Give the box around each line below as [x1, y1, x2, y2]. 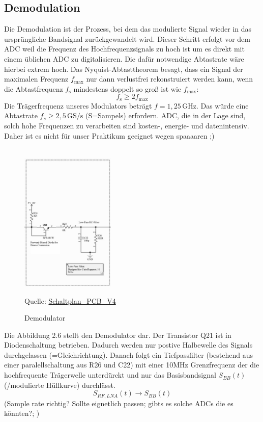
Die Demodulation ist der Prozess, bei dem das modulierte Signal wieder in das [4, 23, 252, 34]
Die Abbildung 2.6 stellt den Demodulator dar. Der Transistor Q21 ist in [4, 329, 231, 340]
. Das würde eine [196, 100, 249, 111]
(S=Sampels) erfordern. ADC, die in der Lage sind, [85, 110, 246, 121]
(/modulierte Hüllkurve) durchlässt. [4, 379, 115, 390]
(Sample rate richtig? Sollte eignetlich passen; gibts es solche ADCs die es [4, 398, 233, 408]
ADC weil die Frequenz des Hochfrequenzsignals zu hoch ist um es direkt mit [4, 43, 245, 54]
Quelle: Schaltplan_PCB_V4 [24, 295, 116, 306]
